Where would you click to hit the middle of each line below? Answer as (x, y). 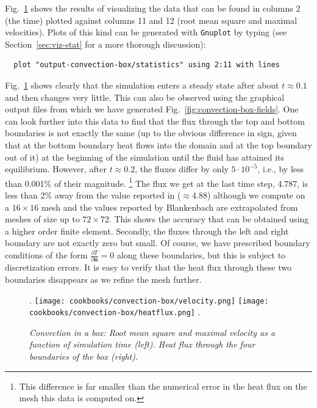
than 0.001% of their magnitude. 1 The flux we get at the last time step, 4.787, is (157, 182)
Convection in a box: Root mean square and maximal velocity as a (152, 332)
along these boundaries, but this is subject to (201, 255)
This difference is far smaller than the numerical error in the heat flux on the (163, 386)
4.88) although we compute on (249, 195)
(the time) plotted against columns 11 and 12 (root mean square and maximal (151, 20)
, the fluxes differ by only (182, 169)
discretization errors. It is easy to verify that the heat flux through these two (148, 267)
